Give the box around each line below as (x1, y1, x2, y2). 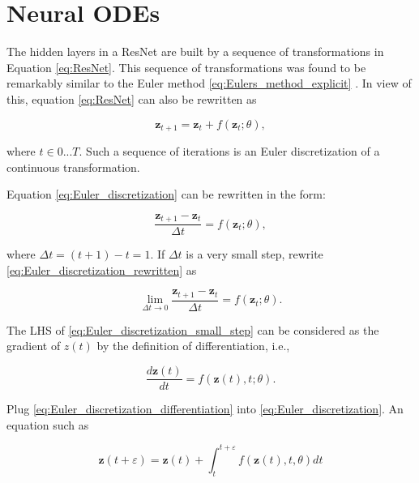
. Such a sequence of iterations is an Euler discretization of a (79, 142, 380, 159)
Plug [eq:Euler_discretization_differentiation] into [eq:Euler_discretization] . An (6, 400, 404, 417)
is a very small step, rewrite (186, 246, 323, 263)
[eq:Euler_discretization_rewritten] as (6, 261, 197, 278)
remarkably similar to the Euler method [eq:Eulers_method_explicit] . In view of (6, 75, 412, 92)
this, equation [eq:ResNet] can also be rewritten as (6, 90, 257, 107)
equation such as (6, 416, 89, 433)
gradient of (6, 337, 61, 354)
